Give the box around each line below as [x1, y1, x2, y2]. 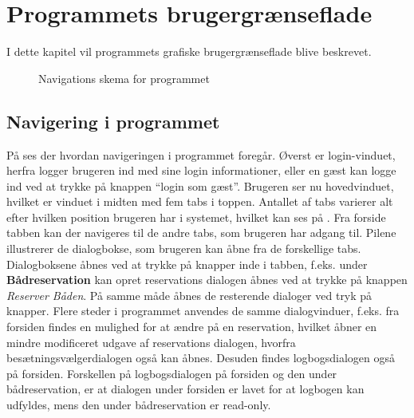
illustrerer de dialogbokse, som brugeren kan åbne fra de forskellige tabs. [6, 240, 361, 257]
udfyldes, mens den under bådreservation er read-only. [6, 396, 271, 413]
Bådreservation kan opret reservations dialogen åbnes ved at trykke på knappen [6, 271, 408, 288]
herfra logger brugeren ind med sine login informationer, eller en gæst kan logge [6, 162, 396, 179]
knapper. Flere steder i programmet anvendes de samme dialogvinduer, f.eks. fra [6, 302, 400, 319]
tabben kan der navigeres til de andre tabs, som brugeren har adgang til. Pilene [6, 224, 396, 241]
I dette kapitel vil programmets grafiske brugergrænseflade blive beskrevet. [6, 43, 372, 60]
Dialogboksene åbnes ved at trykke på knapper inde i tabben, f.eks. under [6, 255, 368, 272]
